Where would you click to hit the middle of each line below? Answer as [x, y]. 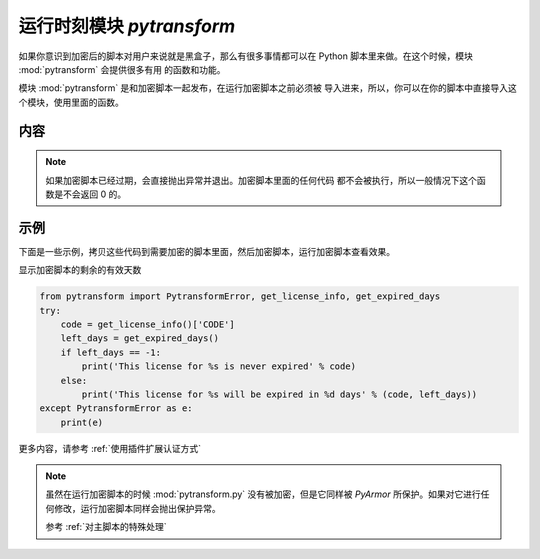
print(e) [82, 422]
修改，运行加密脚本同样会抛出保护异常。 [137, 508]
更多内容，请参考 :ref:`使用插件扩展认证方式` [110, 448]
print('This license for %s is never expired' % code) [219, 366]
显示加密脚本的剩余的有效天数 [80, 270]
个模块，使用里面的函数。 [71, 102]
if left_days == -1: [111, 352]
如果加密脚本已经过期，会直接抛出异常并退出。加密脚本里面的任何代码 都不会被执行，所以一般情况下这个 [261, 180]
